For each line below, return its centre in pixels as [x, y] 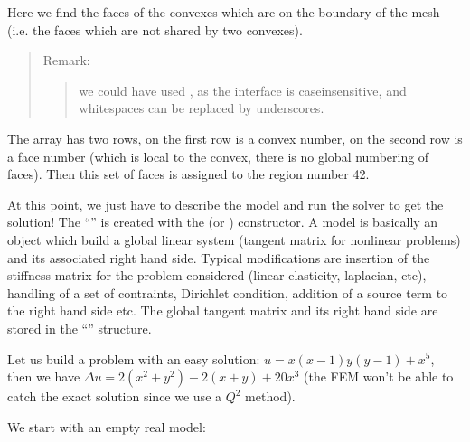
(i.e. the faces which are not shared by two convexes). [155, 29]
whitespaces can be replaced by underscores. [202, 108]
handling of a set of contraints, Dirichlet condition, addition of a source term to [228, 292]
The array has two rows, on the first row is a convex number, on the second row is [235, 138]
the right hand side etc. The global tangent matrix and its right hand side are [223, 310]
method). [270, 396]
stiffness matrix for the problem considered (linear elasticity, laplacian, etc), [217, 275]
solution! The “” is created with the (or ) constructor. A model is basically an [223, 222]
